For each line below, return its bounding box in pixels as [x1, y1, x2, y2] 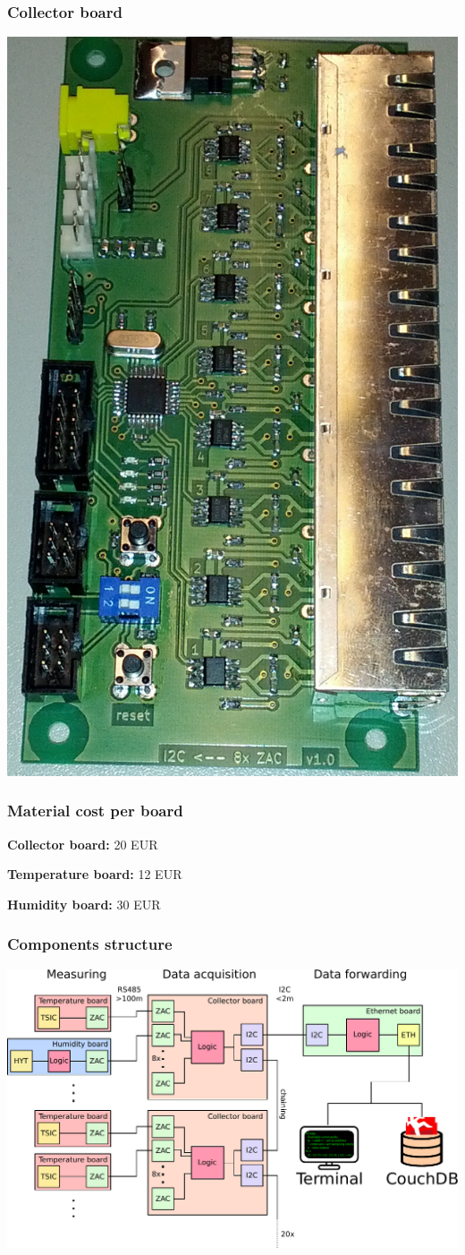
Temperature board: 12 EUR [7, 865, 182, 884]
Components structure [7, 933, 173, 955]
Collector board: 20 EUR [7, 834, 158, 853]
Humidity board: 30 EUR [7, 894, 161, 913]
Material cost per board [7, 799, 183, 822]
